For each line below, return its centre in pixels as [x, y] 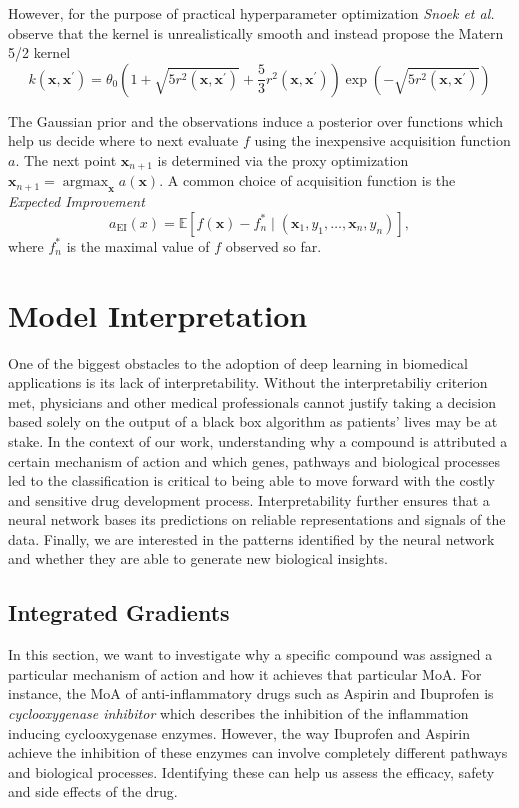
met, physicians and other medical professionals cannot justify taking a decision [252, 401]
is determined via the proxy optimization [283, 159]
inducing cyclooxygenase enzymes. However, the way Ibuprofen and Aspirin [239, 732]
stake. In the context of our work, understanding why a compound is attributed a [258, 440]
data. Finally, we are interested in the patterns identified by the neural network [251, 538]
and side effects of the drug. [93, 791]
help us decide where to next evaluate [123, 140]
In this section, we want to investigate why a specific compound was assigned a [250, 654]
